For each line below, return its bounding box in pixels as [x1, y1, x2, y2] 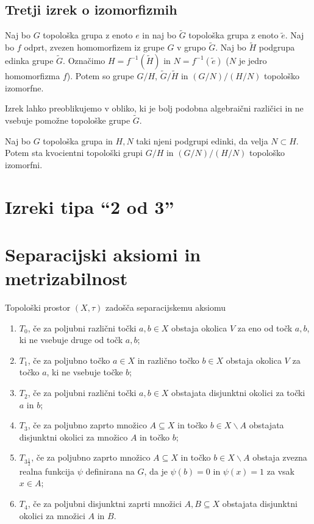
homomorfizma [5, 69, 60, 82]
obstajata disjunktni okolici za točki [171, 386, 305, 399]
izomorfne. [5, 81, 44, 94]
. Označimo [63, 54, 105, 66]
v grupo [177, 41, 206, 54]
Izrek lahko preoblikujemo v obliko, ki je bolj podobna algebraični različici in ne [5, 102, 304, 115]
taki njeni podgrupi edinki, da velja [136, 134, 268, 147]
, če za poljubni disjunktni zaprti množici [27, 497, 182, 510]
